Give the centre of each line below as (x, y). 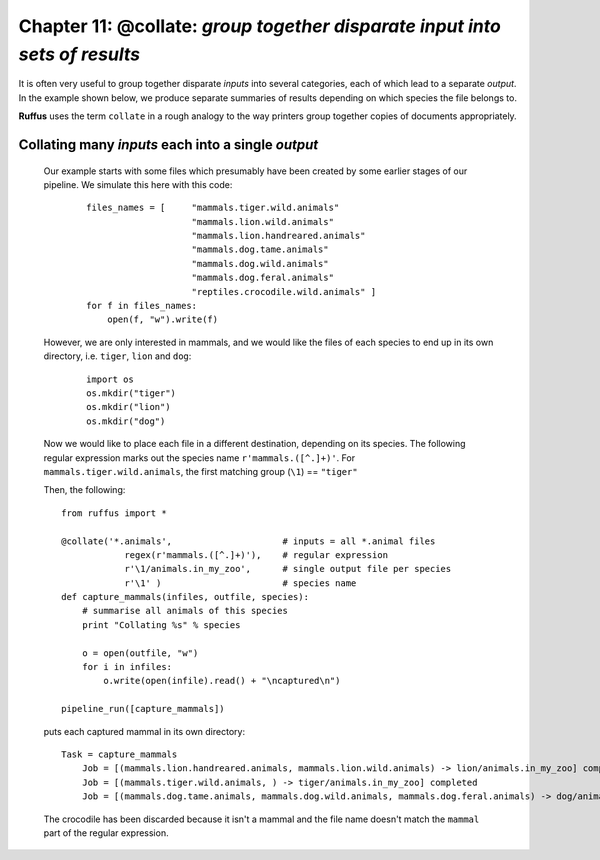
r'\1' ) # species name (240, 583)
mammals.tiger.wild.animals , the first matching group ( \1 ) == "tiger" (201, 471)
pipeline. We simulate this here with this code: (138, 184)
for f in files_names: (142, 306)
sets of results (79, 54)
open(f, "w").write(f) (162, 319)
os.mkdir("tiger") (131, 393)
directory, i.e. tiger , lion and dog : (117, 356)
